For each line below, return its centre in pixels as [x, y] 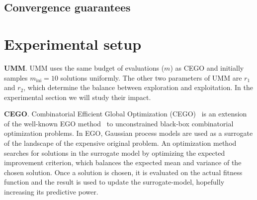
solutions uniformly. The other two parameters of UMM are [151, 77]
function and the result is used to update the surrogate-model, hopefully [114, 182]
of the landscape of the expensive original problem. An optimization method [120, 143]
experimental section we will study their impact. [78, 97]
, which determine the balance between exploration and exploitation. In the [138, 87]
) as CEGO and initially [207, 67]
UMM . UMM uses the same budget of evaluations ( [84, 67]
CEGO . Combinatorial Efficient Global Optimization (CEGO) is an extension [126, 114]
